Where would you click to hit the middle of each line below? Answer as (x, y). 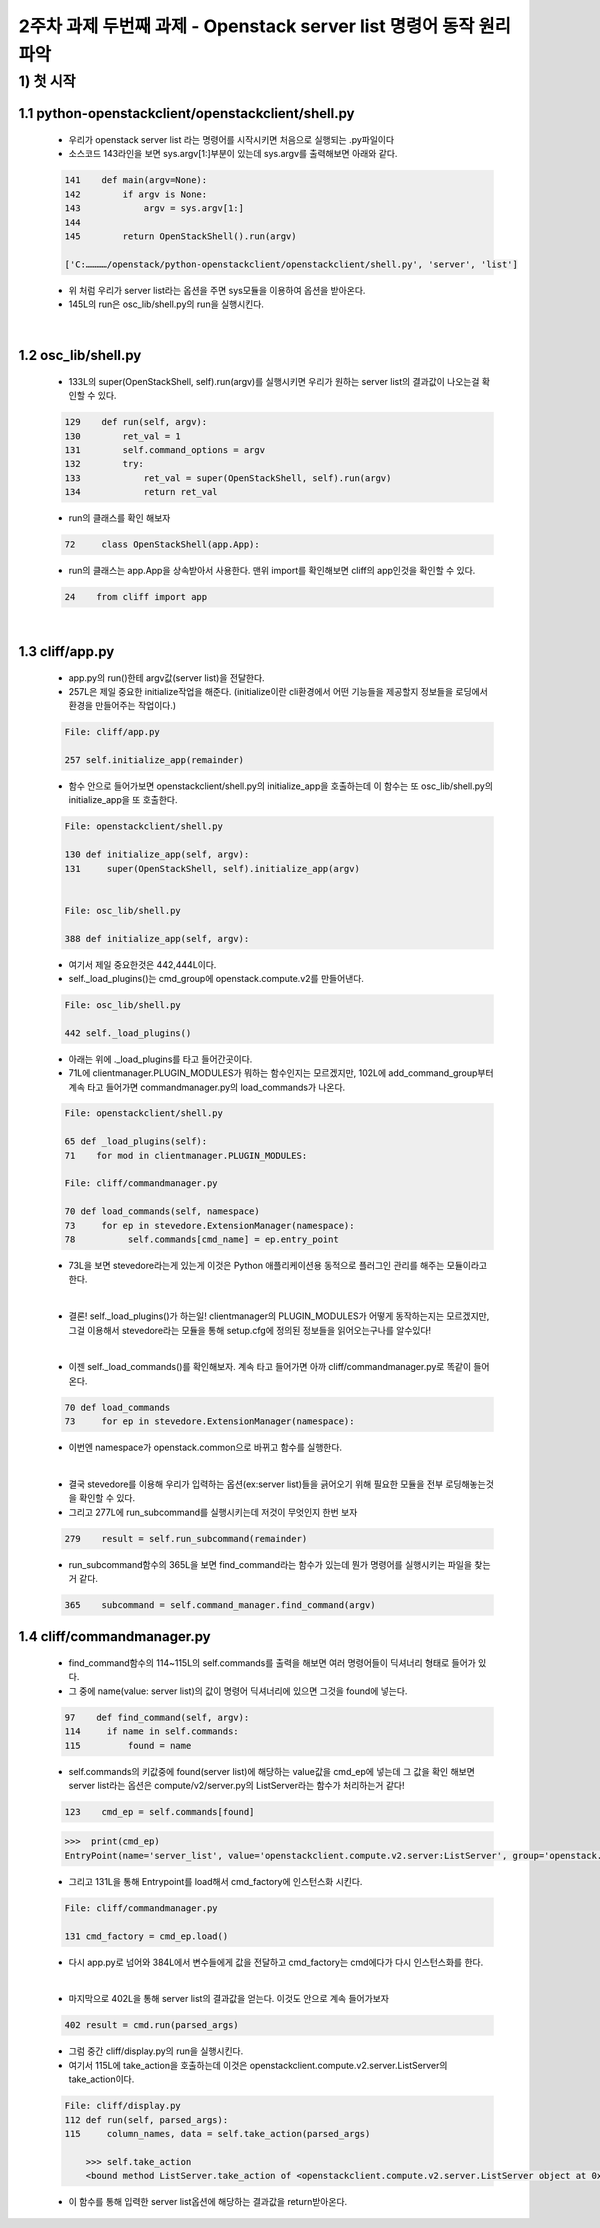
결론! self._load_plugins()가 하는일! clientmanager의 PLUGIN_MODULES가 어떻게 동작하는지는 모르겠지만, (279, 1316)
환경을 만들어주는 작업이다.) (122, 706)
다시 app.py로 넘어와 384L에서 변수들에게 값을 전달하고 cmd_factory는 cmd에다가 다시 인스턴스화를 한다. (276, 1962)
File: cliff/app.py (112, 732)
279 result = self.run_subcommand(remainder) (186, 1538)
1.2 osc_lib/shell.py (80, 355)
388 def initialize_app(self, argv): (157, 938)
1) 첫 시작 (47, 81)
